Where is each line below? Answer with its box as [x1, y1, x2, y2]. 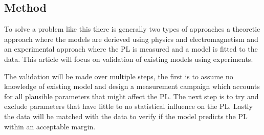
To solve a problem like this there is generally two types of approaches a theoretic [4, 24, 260, 34]
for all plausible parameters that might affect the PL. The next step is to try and [4, 91, 259, 101]
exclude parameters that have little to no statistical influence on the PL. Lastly [4, 101, 253, 111]
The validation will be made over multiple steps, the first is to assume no [4, 71, 233, 81]
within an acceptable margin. [4, 121, 96, 131]
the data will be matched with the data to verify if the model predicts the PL [4, 110, 248, 121]
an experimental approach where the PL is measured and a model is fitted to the [4, 43, 258, 54]
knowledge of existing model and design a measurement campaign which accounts [4, 81, 260, 92]
